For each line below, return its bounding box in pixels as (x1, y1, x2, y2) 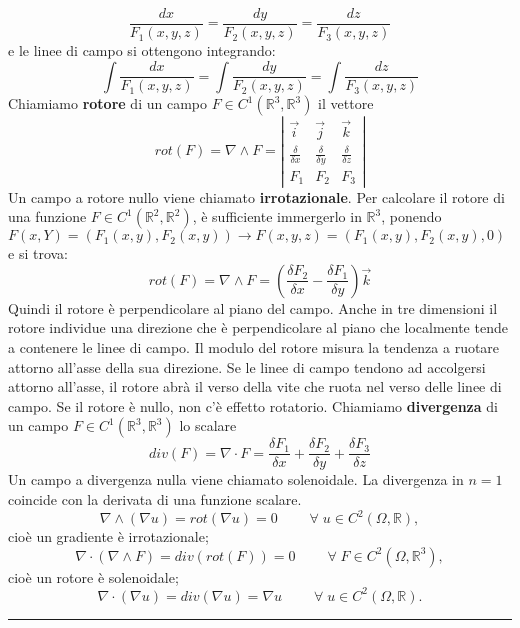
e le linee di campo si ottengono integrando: (8, 40, 276, 61)
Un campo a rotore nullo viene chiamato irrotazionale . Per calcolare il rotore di (8, 186, 505, 207)
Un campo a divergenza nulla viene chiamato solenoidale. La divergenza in (8, 469, 464, 490)
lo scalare (179, 415, 237, 436)
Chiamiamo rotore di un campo (8, 93, 207, 114)
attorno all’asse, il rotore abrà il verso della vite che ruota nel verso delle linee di (8, 376, 502, 397)
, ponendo (381, 206, 442, 227)
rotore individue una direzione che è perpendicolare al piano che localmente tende (8, 317, 508, 338)
